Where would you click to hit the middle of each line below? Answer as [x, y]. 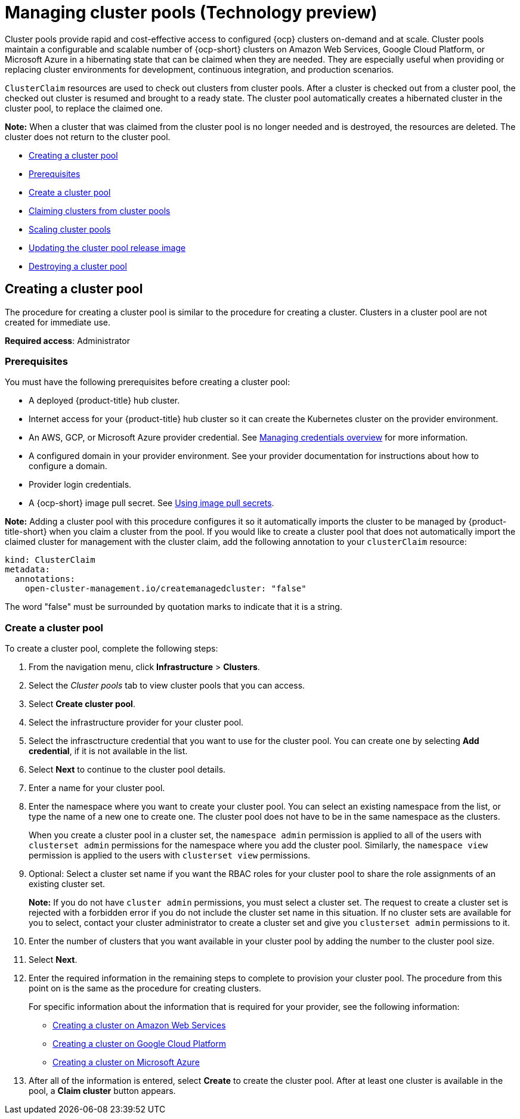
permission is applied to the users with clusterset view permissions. [170, 855]
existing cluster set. [67, 884]
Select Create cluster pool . [82, 704]
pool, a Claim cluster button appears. [102, 1091]
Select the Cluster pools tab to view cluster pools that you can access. [167, 686]
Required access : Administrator [67, 340]
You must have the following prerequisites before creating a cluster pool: [148, 382]
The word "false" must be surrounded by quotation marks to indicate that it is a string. [174, 607]
